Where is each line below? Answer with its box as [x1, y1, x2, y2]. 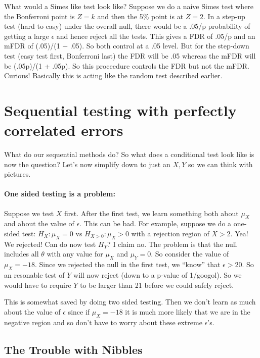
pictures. [4, 169, 31, 179]
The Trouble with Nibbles [4, 341, 143, 357]
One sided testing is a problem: [4, 188, 115, 199]
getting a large [4, 30, 49, 41]
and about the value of [4, 218, 74, 229]
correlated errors [4, 120, 123, 140]
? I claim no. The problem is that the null [107, 238, 237, 249]
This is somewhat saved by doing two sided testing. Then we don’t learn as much [4, 296, 256, 307]
